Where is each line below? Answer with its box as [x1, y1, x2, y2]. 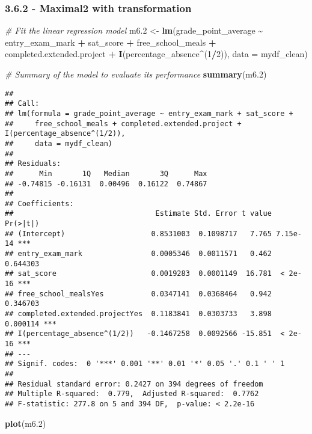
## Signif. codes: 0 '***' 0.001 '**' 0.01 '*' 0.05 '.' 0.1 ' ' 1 [5, 359, 285, 368]
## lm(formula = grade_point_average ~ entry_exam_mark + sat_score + [5, 109, 293, 118]
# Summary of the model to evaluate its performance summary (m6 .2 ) [5, 68, 267, 80]
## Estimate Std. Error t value [5, 209, 272, 218]
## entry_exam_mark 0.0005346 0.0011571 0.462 [5, 249, 272, 258]
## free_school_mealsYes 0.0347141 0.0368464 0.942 [5, 289, 272, 298]
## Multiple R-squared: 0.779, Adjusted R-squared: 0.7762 [5, 390, 259, 399]
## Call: [5, 99, 40, 108]
